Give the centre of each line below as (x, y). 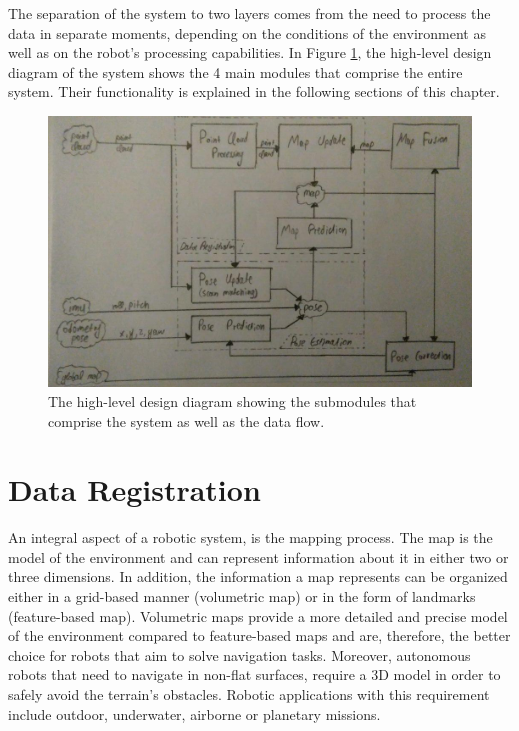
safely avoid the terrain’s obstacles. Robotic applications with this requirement (249, 693)
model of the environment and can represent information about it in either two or (258, 556)
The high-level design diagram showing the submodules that (232, 400)
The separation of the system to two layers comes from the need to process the (249, 13)
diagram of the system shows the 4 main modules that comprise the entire (235, 71)
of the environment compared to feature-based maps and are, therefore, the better (259, 635)
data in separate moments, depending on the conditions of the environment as (247, 32)
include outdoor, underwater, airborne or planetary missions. (194, 713)
